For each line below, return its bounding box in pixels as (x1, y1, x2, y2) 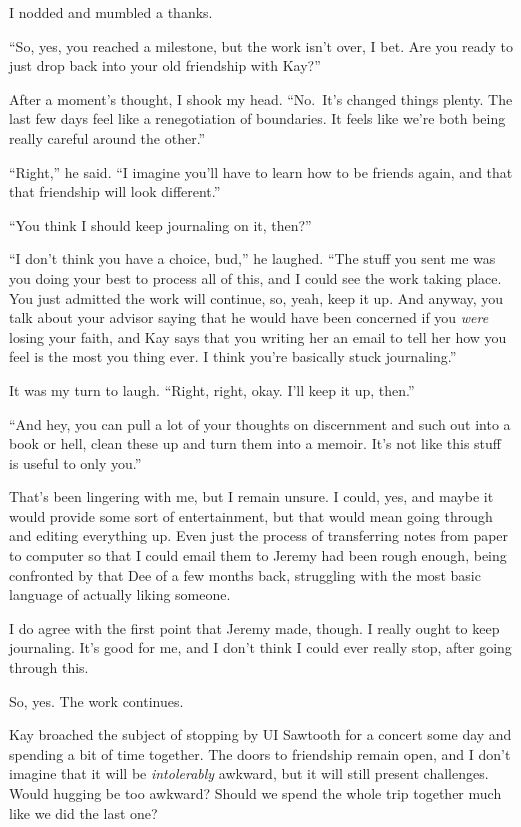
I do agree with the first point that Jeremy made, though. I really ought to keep (9, 617, 500, 638)
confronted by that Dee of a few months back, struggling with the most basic (9, 564, 481, 585)
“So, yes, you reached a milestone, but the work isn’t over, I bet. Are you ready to (9, 35, 513, 56)
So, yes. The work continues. (9, 690, 184, 711)
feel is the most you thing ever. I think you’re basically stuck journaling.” (9, 346, 457, 367)
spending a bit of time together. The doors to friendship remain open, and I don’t (9, 743, 511, 764)
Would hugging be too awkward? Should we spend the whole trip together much (9, 783, 502, 803)
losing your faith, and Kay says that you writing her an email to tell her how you (9, 326, 507, 347)
